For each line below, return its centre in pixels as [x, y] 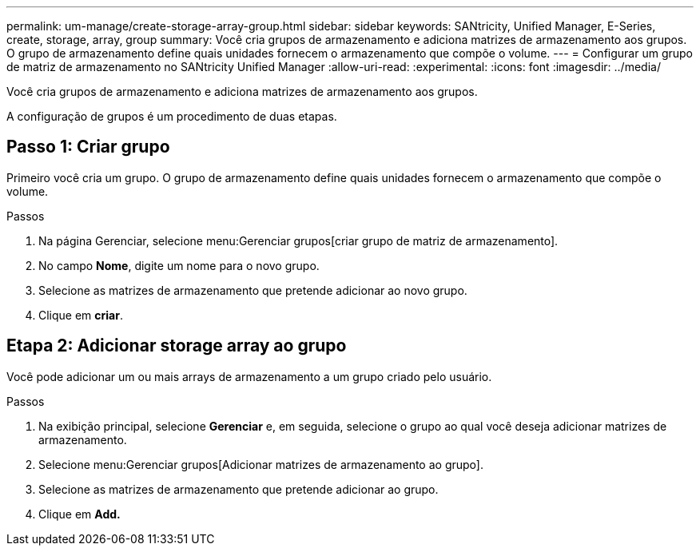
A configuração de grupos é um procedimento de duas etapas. [172, 116]
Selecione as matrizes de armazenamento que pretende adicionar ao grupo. [239, 489]
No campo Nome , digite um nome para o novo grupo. [179, 265]
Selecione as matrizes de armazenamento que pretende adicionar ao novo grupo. [253, 290]
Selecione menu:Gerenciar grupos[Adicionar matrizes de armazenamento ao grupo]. [261, 464]
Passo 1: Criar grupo [88, 147]
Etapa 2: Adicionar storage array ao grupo [177, 346]
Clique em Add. [80, 514]
